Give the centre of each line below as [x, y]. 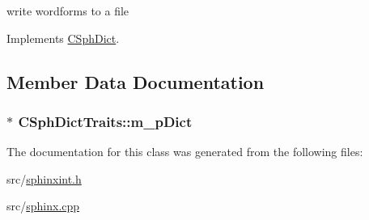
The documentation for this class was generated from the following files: [185, 152]
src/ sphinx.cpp [43, 206]
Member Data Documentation [136, 81]
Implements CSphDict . [63, 38]
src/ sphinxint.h [44, 178]
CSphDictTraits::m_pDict [105, 121]
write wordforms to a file [68, 11]
